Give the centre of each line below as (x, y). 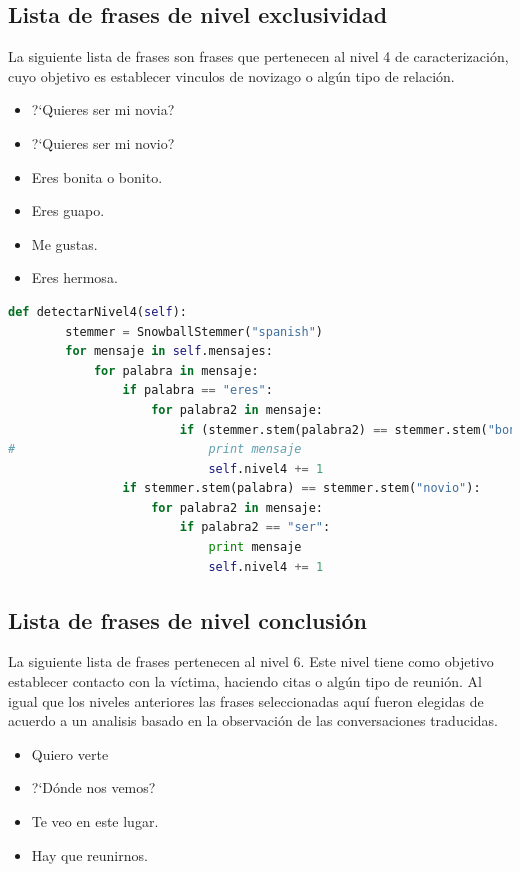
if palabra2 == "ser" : (255, 527)
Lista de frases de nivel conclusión (188, 619)
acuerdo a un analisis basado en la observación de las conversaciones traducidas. (253, 720)
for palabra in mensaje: (176, 370)
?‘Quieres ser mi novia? (103, 109)
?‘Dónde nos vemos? (93, 787)
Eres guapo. (68, 210)
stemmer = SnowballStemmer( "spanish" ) (194, 331)
